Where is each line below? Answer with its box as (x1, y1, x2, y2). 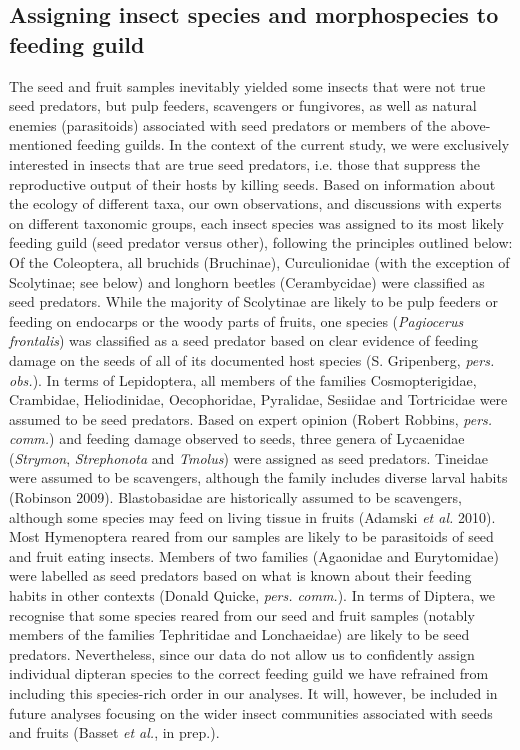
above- (450, 114, 491, 135)
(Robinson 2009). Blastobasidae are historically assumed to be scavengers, (9, 487, 462, 508)
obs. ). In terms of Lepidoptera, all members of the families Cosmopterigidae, (9, 369, 477, 390)
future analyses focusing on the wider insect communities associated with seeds (9, 702, 493, 723)
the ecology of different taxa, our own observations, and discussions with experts (9, 193, 502, 214)
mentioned (9, 134, 73, 155)
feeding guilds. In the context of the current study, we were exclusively (77, 134, 510, 155)
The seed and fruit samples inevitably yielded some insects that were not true (9, 75, 486, 96)
